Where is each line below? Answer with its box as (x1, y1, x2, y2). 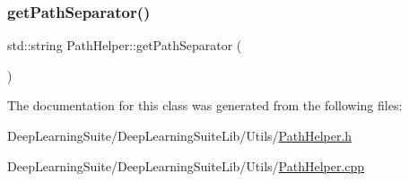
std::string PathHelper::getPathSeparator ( (7, 36, 242, 55)
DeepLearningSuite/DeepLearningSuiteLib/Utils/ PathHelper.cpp (7, 156, 365, 175)
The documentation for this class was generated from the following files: (7, 96, 403, 115)
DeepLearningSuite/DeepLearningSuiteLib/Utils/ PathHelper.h (7, 126, 352, 144)
